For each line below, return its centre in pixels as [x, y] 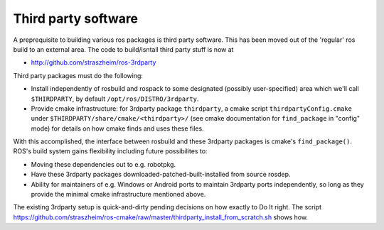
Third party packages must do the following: [78, 75]
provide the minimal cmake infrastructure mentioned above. [118, 195]
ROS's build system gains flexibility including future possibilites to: [110, 151]
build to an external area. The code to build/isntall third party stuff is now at [123, 49]
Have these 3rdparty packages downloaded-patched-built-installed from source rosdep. [161, 175]
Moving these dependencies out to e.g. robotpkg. [103, 164]
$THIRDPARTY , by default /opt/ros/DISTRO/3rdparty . [115, 99]
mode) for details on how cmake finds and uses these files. [117, 128]
